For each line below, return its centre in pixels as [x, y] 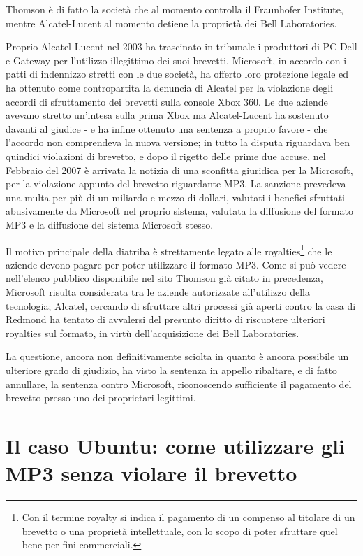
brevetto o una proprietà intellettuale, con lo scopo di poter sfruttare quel [180, 530]
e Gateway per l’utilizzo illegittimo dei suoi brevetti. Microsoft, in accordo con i [176, 60]
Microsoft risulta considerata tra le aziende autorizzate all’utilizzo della [158, 291]
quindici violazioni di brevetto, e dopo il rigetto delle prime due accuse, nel [166, 156]
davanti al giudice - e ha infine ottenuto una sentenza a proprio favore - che [167, 128]
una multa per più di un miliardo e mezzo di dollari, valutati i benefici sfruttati [176, 197]
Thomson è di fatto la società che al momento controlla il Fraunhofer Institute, [175, 9]
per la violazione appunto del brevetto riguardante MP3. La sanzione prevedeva [176, 184]
